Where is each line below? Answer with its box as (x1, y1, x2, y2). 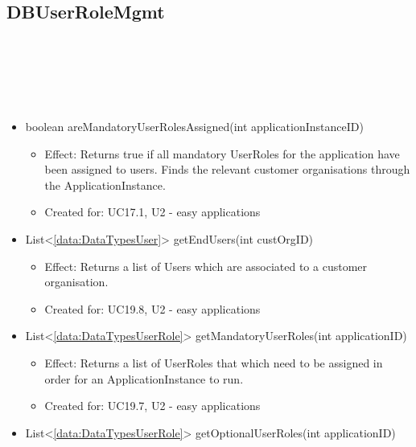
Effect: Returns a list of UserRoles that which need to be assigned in (44, 354, 383, 371)
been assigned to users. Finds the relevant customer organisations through (44, 161, 410, 178)
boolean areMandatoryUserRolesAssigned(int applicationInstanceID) (25, 117, 364, 134)
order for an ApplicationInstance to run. (44, 370, 244, 387)
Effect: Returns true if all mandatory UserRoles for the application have (44, 145, 400, 162)
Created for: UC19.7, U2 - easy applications (44, 397, 261, 414)
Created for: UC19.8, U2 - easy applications (44, 300, 261, 317)
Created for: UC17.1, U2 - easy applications (44, 203, 261, 220)
